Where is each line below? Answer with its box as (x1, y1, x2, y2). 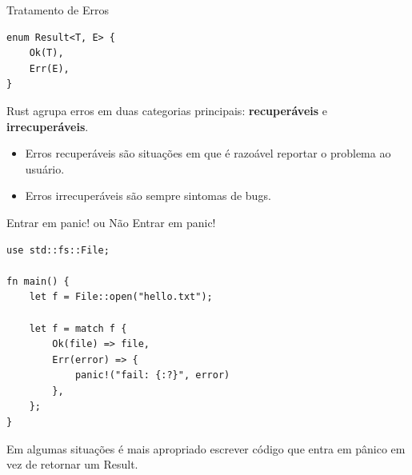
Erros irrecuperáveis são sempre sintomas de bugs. (25, 187, 271, 204)
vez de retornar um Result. (6, 456, 138, 473)
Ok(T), (29, 47, 64, 59)
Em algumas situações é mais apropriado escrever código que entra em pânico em (6, 440, 406, 457)
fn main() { (6, 275, 70, 287)
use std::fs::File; (6, 244, 110, 256)
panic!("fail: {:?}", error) (74, 369, 230, 381)
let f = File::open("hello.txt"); (29, 291, 213, 303)
